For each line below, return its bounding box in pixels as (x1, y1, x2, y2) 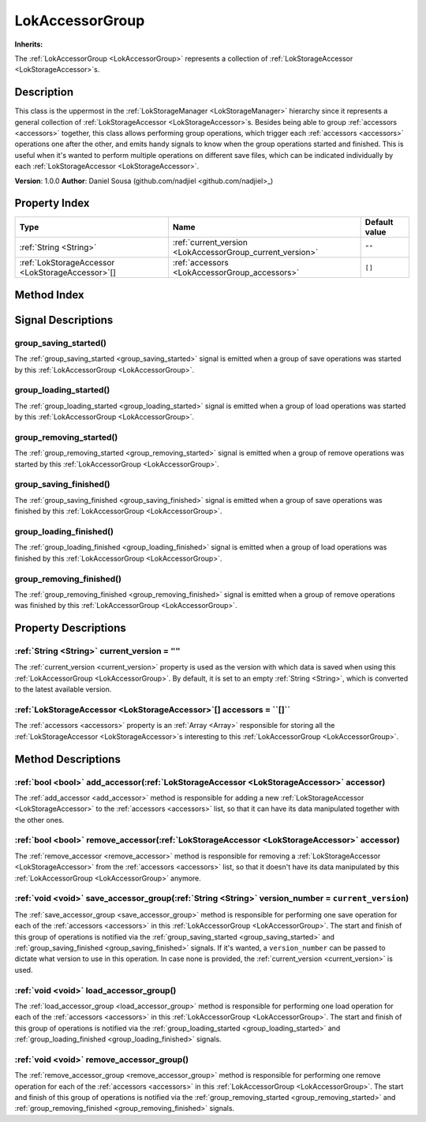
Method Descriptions (14, 752, 121, 766)
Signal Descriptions (14, 313, 114, 327)
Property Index (14, 197, 90, 210)
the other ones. (14, 815, 65, 824)
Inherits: (14, 39, 43, 49)
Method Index (14, 288, 84, 302)
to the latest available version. (14, 685, 112, 694)
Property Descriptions (14, 621, 126, 635)
